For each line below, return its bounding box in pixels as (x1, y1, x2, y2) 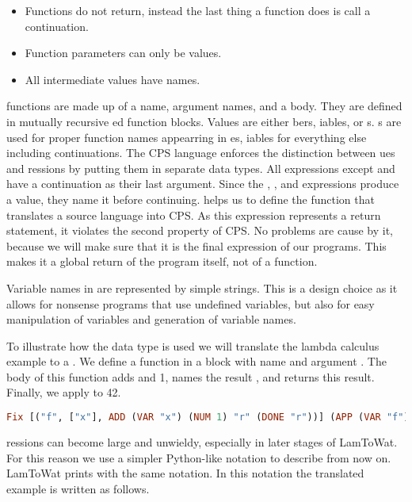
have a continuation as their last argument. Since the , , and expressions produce (6, 175, 399, 192)
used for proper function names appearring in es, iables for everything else (6, 128, 367, 145)
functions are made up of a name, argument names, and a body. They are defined (6, 98, 402, 114)
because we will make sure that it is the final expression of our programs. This (6, 237, 387, 254)
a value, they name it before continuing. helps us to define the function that (6, 190, 375, 207)
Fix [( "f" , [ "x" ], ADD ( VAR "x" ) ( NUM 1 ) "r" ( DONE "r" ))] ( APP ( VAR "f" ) (6, 412, 410, 423)
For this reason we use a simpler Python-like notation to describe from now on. (6, 449, 391, 466)
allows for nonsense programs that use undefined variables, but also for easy (6, 295, 375, 312)
